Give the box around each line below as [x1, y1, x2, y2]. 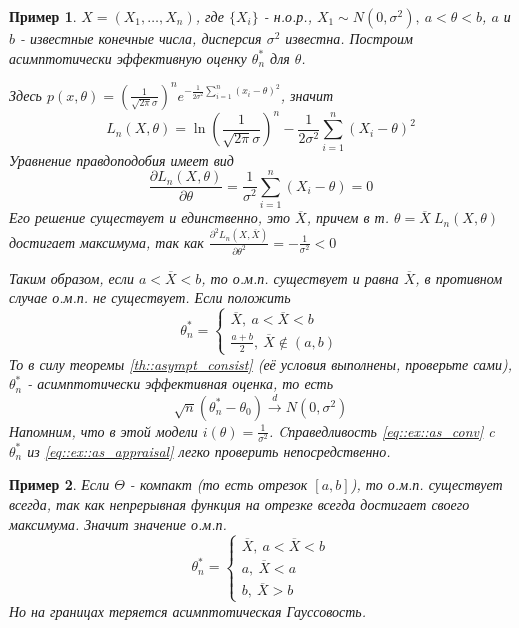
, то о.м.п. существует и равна [201, 267, 399, 288]
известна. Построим [285, 28, 413, 48]
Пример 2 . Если [9, 474, 110, 495]
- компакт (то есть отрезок [129, 474, 308, 495]
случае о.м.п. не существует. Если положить [9, 287, 291, 308]
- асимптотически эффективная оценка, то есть [27, 373, 334, 394]
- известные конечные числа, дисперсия [20, 28, 262, 48]
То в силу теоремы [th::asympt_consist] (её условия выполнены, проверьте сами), [9, 353, 512, 374]
